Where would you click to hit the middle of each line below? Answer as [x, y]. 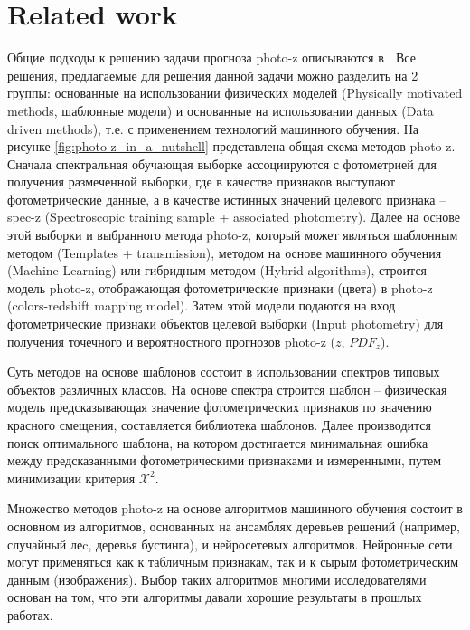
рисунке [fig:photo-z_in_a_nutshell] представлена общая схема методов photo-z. [231, 146]
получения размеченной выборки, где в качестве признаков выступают [202, 181]
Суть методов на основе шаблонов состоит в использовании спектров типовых [224, 372]
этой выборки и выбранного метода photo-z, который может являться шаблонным [233, 235]
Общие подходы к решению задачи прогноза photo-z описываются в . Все [211, 57]
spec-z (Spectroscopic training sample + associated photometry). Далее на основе [234, 217]
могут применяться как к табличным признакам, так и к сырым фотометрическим [233, 562]
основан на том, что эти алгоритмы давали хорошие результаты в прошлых [215, 597]
